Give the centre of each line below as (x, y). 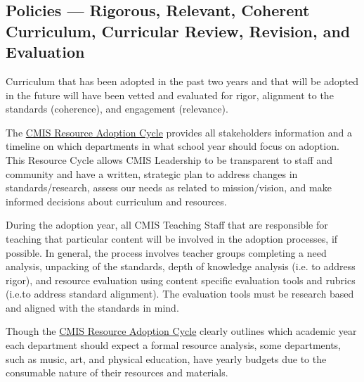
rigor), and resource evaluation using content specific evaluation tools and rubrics (181, 280)
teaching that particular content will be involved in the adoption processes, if (172, 238)
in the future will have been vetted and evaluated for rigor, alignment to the (170, 95)
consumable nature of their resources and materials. (117, 373)
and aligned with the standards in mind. (92, 307)
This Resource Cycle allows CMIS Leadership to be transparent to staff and (169, 159)
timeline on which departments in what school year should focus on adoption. (173, 146)
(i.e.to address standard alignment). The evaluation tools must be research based (180, 294)
